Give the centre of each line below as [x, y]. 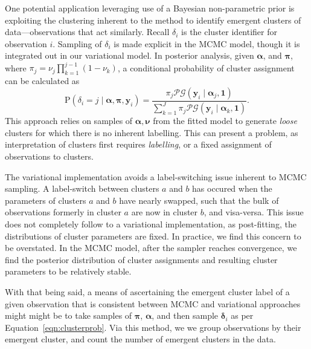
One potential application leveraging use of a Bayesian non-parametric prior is [150, 8]
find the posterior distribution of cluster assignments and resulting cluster [141, 259]
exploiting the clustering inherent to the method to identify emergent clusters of [153, 20]
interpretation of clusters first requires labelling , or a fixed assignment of [138, 144]
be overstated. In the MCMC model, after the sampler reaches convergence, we [151, 248]
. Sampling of [77, 43]
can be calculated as [42, 81]
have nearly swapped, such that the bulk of [199, 200]
